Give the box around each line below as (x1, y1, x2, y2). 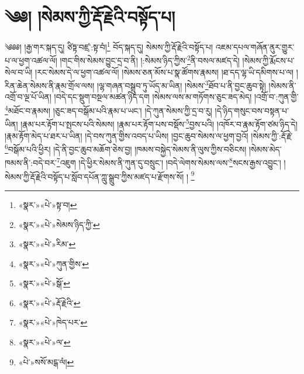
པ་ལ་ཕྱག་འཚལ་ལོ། (5, 54, 57, 67)
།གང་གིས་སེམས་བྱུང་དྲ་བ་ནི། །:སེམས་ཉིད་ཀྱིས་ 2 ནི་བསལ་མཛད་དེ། (60, 53, 240, 67)
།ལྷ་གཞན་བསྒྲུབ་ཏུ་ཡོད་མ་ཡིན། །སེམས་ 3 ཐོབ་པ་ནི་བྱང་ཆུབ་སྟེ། (96, 78, 266, 91)
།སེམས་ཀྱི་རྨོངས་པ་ (242, 54, 295, 67)
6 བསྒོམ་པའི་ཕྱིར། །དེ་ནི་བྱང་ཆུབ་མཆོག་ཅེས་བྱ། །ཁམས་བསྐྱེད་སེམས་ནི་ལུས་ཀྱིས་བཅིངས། (5, 141, 247, 155)
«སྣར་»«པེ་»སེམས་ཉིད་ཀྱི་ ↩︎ (18, 218, 100, 230)
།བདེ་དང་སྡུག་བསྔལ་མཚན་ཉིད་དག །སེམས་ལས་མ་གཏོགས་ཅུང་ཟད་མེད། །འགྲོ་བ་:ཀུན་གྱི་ (54, 91, 299, 103)
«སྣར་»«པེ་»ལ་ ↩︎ (18, 336, 71, 348)
